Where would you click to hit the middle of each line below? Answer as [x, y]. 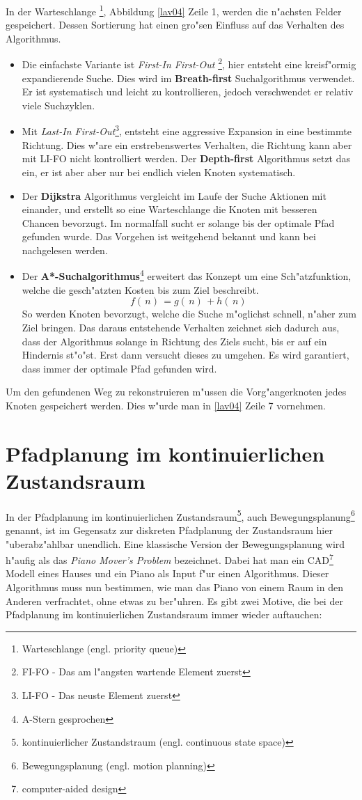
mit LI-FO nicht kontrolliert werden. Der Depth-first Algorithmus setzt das [186, 158]
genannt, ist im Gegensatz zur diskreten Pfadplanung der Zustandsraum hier [169, 530]
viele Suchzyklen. [58, 105]
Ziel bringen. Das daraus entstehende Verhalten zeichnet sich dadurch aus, [181, 327]
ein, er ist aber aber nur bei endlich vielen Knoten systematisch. [159, 172]
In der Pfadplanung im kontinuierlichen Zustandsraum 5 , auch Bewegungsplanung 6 [180, 515]
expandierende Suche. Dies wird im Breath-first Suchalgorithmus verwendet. [188, 78]
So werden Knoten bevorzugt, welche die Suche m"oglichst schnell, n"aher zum [189, 314]
